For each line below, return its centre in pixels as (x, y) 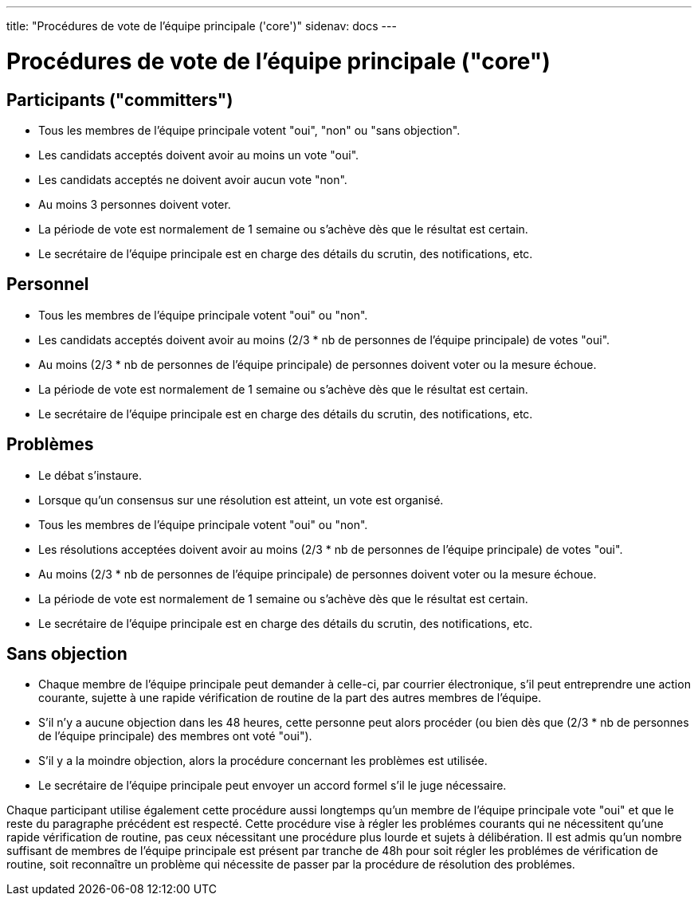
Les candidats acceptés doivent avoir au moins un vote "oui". (199, 155)
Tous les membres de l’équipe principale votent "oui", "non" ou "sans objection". (249, 130)
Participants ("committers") (120, 100)
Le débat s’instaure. (90, 475)
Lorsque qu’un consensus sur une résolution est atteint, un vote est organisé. (241, 500)
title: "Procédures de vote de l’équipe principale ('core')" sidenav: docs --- (202, 26)
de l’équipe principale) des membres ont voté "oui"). (175, 736)
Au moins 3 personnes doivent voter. (135, 204)
